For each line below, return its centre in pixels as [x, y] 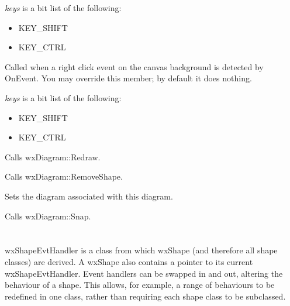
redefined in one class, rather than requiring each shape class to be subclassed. [145, 296]
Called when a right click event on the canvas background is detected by [134, 66]
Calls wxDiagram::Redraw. [53, 157]
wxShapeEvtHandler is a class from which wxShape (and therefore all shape [141, 250]
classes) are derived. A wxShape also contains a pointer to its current [129, 261]
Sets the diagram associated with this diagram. [89, 196]
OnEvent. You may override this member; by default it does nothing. [128, 78]
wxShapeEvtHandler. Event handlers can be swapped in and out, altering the [144, 273]
